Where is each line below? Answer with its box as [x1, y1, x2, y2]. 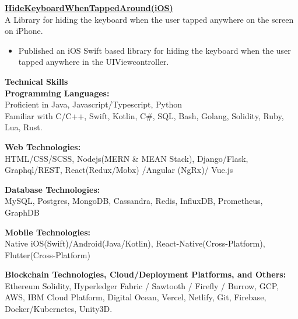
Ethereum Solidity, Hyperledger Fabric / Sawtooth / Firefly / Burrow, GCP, [5, 279, 279, 292]
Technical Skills [5, 75, 68, 87]
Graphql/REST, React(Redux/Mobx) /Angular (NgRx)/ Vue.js [5, 164, 233, 176]
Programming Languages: [5, 86, 110, 99]
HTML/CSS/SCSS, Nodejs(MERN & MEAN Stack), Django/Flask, [5, 152, 248, 164]
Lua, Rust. [5, 121, 43, 133]
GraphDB [5, 206, 40, 218]
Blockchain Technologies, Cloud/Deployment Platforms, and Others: [5, 268, 286, 280]
